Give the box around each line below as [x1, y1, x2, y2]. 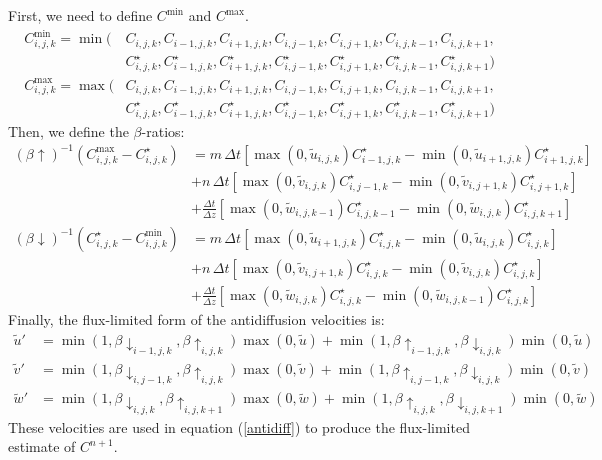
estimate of [8, 436, 76, 457]
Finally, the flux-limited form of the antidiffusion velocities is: [8, 308, 385, 329]
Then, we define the [8, 120, 129, 141]
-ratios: [141, 120, 185, 141]
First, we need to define [8, 5, 153, 25]
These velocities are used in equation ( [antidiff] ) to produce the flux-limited [8, 416, 470, 437]
